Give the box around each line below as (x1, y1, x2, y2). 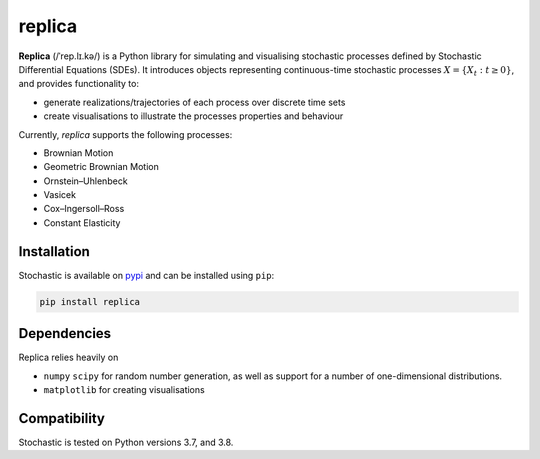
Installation (18, 243, 90, 260)
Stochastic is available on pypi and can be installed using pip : (18, 269, 275, 281)
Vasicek (43, 189, 77, 201)
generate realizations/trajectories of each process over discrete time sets (43, 96, 346, 108)
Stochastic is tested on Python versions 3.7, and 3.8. (18, 436, 234, 448)
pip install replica (39, 296, 140, 307)
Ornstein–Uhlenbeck (43, 175, 129, 187)
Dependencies (18, 325, 112, 342)
